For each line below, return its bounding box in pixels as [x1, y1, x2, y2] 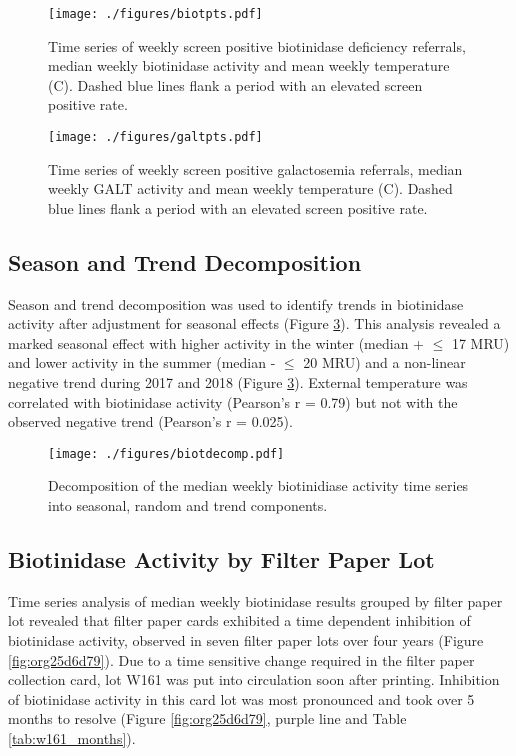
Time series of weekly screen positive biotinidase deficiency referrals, [48, 35, 466, 56]
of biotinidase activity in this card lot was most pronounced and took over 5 [8, 688, 475, 709]
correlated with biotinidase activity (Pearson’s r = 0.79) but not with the [8, 391, 458, 412]
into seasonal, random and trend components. [48, 495, 328, 516]
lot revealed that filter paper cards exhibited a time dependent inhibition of [8, 610, 471, 631]
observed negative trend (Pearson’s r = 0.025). [8, 411, 293, 432]
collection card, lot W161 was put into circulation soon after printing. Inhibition [8, 669, 500, 690]
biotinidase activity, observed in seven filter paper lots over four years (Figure [8, 630, 484, 651]
